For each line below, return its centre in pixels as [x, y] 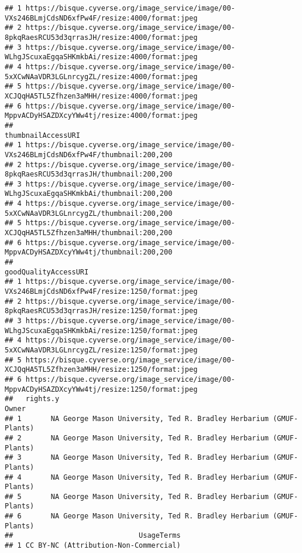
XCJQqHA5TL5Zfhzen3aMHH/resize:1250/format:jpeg [101, 370]
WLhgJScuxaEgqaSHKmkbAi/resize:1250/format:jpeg [101, 330]
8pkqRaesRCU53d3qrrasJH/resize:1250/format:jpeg [101, 311]
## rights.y [32, 399]
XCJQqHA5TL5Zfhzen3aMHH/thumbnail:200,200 [89, 233]
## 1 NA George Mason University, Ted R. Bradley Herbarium [137, 418]
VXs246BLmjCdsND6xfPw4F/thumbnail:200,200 [89, 155]
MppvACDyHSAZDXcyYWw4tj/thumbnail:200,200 [89, 252]
